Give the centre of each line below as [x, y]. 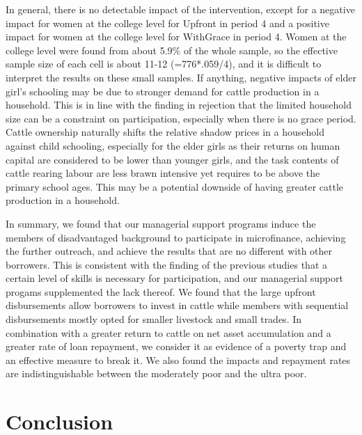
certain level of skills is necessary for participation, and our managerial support [174, 278]
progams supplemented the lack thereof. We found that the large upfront [161, 291]
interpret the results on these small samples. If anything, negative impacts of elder [181, 77]
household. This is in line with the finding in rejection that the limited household [179, 105]
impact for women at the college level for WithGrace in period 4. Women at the [176, 37]
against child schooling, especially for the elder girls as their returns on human [173, 145]
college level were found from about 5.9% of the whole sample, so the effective [172, 50]
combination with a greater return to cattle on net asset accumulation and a [168, 332]
